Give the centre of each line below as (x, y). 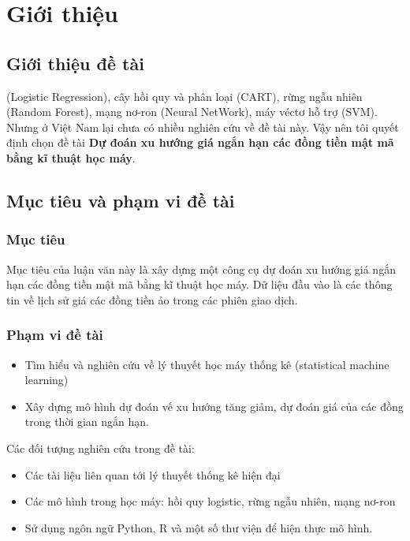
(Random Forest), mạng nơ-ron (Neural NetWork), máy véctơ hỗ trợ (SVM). (192, 112)
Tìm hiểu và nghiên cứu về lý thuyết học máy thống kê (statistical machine (207, 364)
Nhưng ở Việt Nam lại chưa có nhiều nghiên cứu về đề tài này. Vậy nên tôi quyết (203, 127)
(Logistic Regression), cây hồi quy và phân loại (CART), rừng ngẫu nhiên (184, 96)
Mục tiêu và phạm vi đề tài (121, 200)
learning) (47, 380)
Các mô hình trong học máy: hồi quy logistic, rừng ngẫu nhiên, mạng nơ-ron (210, 501)
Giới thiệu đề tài (75, 63)
